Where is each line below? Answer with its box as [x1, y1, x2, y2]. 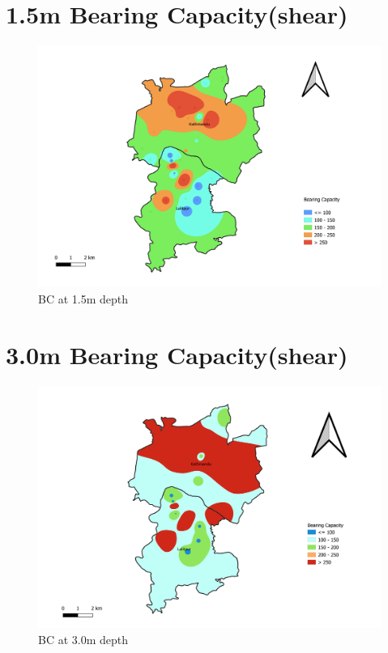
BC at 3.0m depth [38, 630, 129, 647]
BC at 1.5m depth [38, 290, 129, 307]
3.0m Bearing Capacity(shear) [6, 337, 348, 371]
